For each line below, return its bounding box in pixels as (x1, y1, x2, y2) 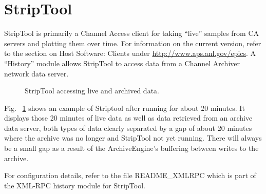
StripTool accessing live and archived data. (25, 85, 159, 96)
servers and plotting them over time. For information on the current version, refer (4, 37, 261, 48)
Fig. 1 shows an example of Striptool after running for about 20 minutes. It (4, 102, 245, 113)
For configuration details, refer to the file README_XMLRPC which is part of (4, 170, 256, 181)
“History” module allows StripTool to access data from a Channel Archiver (4, 57, 240, 68)
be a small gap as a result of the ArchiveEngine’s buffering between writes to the (4, 143, 259, 153)
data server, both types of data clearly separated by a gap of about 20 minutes (4, 122, 252, 133)
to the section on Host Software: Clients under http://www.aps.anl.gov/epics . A (4, 48, 256, 59)
